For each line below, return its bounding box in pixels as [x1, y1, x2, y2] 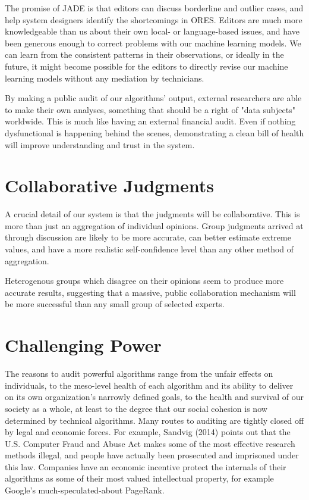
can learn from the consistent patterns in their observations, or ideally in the [5, 48, 284, 61]
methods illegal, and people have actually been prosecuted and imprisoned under [5, 449, 299, 461]
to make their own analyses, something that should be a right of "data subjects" [5, 103, 295, 115]
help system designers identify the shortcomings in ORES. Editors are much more [5, 13, 302, 26]
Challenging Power [5, 333, 162, 357]
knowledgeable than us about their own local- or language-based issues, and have [5, 25, 299, 37]
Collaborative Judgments [5, 173, 215, 198]
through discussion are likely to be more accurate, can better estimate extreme [5, 231, 291, 243]
